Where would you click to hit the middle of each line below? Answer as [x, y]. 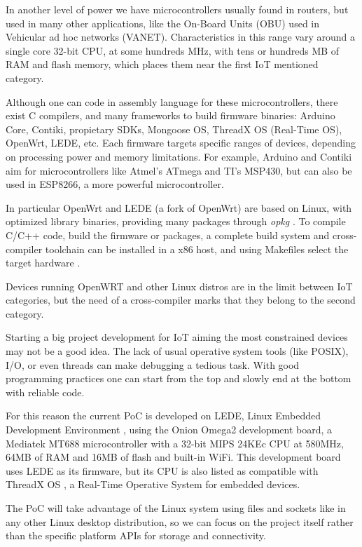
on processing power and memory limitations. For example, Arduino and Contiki [179, 156]
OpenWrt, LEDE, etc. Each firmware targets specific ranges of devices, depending [181, 143]
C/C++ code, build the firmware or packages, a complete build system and [168, 235]
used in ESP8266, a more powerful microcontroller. [115, 184]
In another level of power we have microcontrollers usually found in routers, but [177, 9]
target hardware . [43, 263]
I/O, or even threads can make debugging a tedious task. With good [153, 364]
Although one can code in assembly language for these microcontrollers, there [172, 101]
